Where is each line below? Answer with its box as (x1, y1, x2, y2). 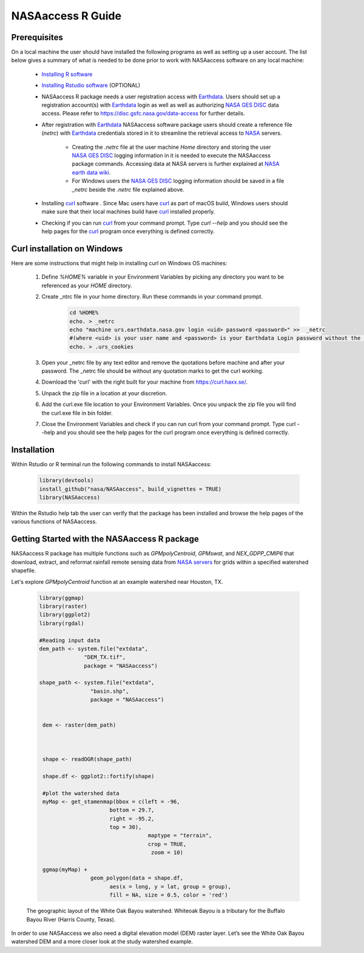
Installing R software (41, 70, 93, 78)
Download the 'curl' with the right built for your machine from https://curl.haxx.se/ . (41, 378, 248, 385)
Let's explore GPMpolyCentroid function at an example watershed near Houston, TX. (11, 578, 223, 585)
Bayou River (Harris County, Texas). (26, 915, 116, 923)
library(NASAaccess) (39, 494, 100, 501)
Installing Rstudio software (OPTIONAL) (41, 82, 141, 89)
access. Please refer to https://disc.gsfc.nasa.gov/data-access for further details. (41, 110, 245, 117)
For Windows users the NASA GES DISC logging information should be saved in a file (72, 177, 285, 185)
